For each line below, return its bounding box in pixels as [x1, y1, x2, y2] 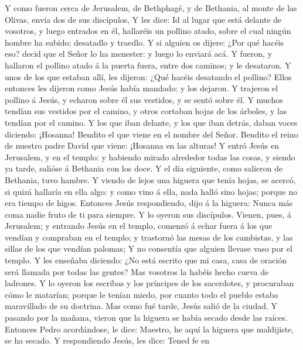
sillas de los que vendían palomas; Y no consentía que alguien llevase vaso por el [5, 242, 292, 255]
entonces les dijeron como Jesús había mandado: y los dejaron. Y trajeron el [5, 82, 278, 94]
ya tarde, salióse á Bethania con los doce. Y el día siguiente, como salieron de [5, 162, 283, 174]
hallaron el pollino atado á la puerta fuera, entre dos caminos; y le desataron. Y [5, 59, 291, 71]
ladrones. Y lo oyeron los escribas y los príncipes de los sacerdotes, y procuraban [5, 277, 294, 289]
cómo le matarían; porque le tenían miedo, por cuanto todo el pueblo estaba [5, 288, 278, 300]
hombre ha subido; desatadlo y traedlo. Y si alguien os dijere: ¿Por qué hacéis [5, 36, 284, 48]
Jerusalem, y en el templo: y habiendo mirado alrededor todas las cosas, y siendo [5, 150, 295, 163]
